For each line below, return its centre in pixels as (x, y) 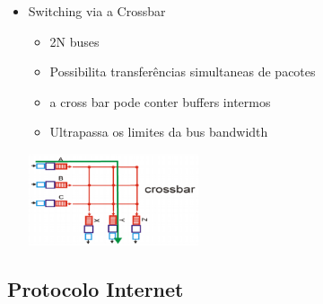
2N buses (74, 41)
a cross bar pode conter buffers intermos (160, 101)
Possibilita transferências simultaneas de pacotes (183, 72)
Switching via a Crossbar (97, 11)
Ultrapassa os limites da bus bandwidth (159, 132)
